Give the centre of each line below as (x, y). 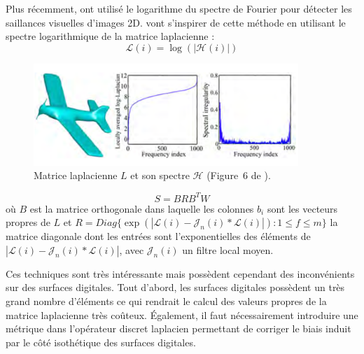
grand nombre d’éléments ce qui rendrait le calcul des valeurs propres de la (166, 300)
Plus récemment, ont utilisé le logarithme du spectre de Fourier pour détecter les (179, 8)
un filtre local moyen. (228, 249)
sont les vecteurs (302, 208)
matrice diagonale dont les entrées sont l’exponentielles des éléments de (158, 236)
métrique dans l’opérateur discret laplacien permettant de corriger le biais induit (178, 328)
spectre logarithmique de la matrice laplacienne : (110, 36)
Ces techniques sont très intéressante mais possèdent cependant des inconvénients (180, 273)
